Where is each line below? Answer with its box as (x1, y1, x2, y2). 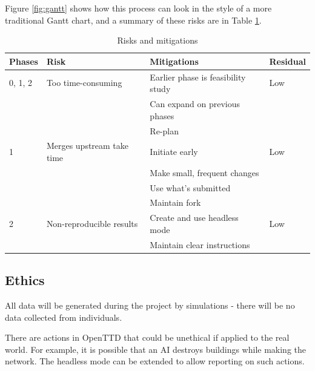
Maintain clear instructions (150, 238, 250, 251)
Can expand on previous (150, 97, 240, 110)
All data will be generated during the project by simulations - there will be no (5, 299, 295, 312)
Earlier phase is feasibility (150, 70, 246, 83)
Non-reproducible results (46, 217, 138, 230)
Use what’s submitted (150, 181, 231, 194)
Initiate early (150, 145, 198, 158)
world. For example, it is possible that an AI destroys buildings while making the (5, 343, 307, 355)
